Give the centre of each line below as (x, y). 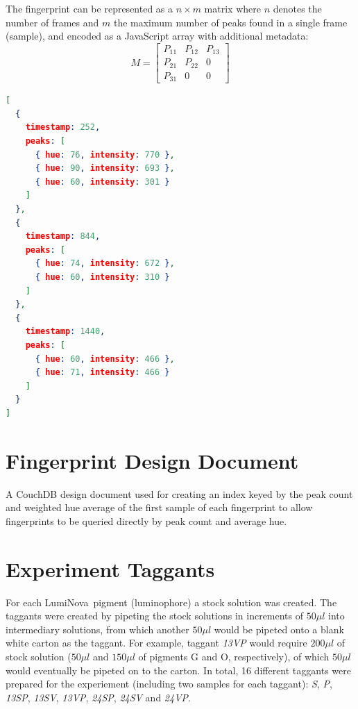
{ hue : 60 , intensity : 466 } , (105, 359)
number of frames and (52, 22)
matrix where (232, 8)
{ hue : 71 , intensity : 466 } (102, 373)
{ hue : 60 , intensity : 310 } (102, 277)
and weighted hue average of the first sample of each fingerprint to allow (159, 507)
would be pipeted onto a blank (279, 629)
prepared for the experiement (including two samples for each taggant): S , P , (169, 684)
